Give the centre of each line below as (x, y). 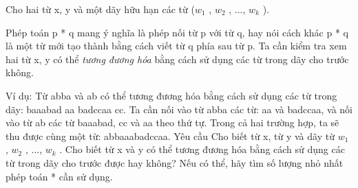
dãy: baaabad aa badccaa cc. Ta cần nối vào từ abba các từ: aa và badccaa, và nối (179, 109)
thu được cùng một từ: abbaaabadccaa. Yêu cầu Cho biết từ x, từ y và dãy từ (170, 136)
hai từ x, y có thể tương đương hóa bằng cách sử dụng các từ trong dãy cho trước (177, 59)
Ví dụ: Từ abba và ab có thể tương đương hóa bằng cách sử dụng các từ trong (171, 95)
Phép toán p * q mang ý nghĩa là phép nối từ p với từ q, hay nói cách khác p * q (177, 32)
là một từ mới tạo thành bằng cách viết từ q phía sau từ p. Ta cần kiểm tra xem (176, 46)
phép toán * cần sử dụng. (59, 176)
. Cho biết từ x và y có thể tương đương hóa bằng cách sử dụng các (202, 149)
